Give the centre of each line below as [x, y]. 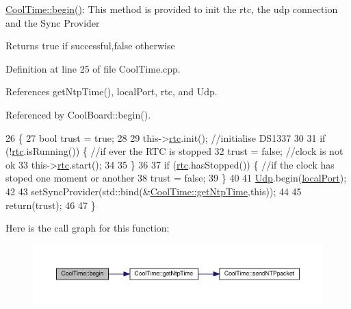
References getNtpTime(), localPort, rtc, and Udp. [112, 91]
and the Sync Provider [53, 22]
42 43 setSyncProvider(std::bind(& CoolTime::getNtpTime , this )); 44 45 [154, 191]
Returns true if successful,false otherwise [90, 46]
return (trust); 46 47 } [51, 205]
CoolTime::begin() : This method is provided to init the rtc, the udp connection [172, 9]
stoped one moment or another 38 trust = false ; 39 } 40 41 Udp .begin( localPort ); [176, 178]
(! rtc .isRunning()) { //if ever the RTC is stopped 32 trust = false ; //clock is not [174, 151]
